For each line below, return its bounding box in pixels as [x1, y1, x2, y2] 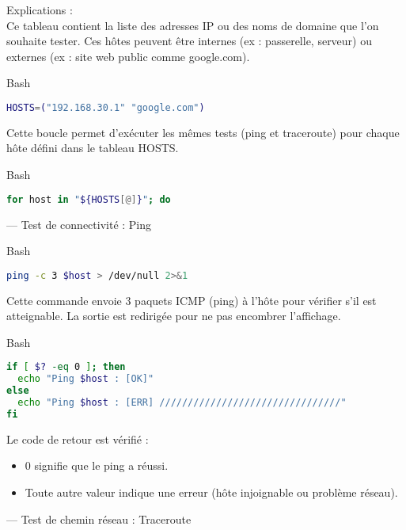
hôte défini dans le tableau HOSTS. [6, 139, 179, 156]
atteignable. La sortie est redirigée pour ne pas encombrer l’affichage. [6, 307, 341, 324]
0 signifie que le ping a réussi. [25, 457, 169, 474]
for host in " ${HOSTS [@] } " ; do [6, 193, 171, 205]
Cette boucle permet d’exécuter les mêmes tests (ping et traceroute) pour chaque [6, 124, 400, 140]
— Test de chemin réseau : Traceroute [6, 510, 192, 527]
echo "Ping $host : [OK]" [17, 373, 154, 385]
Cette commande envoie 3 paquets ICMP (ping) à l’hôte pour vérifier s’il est [6, 292, 377, 308]
